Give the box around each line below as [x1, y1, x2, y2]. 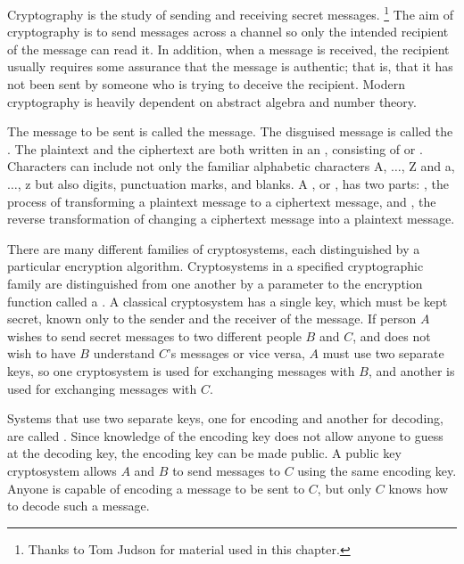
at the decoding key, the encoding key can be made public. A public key [7, 444, 402, 462]
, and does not [352, 326, 431, 345]
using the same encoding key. [297, 461, 457, 479]
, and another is [368, 361, 455, 380]
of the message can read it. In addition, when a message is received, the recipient [7, 39, 450, 58]
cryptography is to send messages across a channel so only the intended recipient [7, 22, 449, 41]
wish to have [7, 344, 76, 363]
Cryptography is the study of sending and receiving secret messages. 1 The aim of [7, 3, 454, 23]
